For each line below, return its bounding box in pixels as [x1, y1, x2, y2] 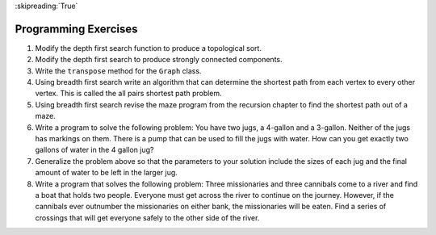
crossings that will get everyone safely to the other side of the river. [35, 212, 260, 222]
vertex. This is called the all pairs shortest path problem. [35, 89, 222, 99]
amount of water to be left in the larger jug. [35, 168, 178, 178]
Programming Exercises [15, 22, 138, 36]
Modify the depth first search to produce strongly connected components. [35, 55, 283, 65]
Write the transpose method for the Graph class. [35, 65, 202, 76]
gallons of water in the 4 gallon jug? [35, 145, 154, 155]
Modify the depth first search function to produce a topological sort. [35, 43, 262, 52]
